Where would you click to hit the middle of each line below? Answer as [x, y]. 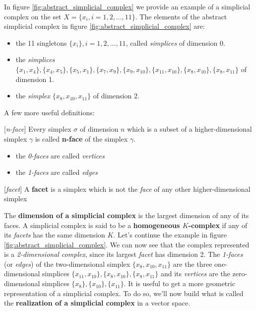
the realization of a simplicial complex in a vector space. [97, 303]
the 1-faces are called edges [57, 172]
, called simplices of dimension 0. [175, 42]
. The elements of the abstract [181, 16]
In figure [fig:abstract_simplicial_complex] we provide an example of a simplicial [127, 6]
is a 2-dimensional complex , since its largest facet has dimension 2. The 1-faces [124, 254]
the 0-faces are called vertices [60, 155]
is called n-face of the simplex [81, 138]
